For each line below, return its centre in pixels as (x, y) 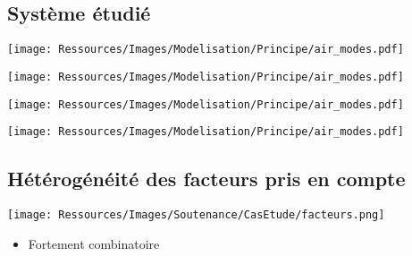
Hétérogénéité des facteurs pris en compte (206, 179)
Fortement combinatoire (94, 243)
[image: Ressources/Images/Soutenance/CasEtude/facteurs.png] (196, 215)
